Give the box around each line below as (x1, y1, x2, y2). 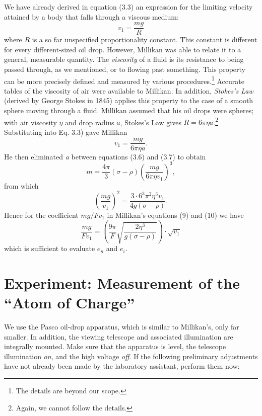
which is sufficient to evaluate (4, 243, 95, 254)
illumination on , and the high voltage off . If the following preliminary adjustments (4, 351, 258, 361)
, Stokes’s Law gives (120, 117, 181, 127)
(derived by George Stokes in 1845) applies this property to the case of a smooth (4, 95, 253, 106)
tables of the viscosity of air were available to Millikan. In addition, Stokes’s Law (4, 85, 253, 96)
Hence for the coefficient (4, 209, 79, 220)
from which (4, 180, 39, 191)
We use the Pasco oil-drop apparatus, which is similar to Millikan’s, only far (4, 321, 239, 332)
